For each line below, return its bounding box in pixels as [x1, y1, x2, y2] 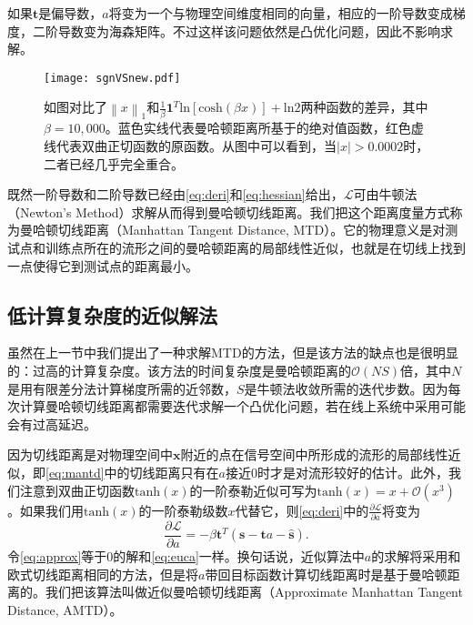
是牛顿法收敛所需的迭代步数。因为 [244, 378, 448, 398]
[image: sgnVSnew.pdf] [44, 71, 181, 85]
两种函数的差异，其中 [300, 97, 428, 116]
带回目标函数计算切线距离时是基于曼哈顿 [205, 564, 448, 583]
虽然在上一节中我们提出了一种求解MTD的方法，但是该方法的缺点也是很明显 [7, 343, 458, 362]
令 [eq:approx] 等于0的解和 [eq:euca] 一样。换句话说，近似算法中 [7, 546, 365, 565]
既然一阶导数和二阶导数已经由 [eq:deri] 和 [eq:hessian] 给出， [7, 185, 344, 204]
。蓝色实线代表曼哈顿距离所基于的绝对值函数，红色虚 [105, 118, 424, 137]
